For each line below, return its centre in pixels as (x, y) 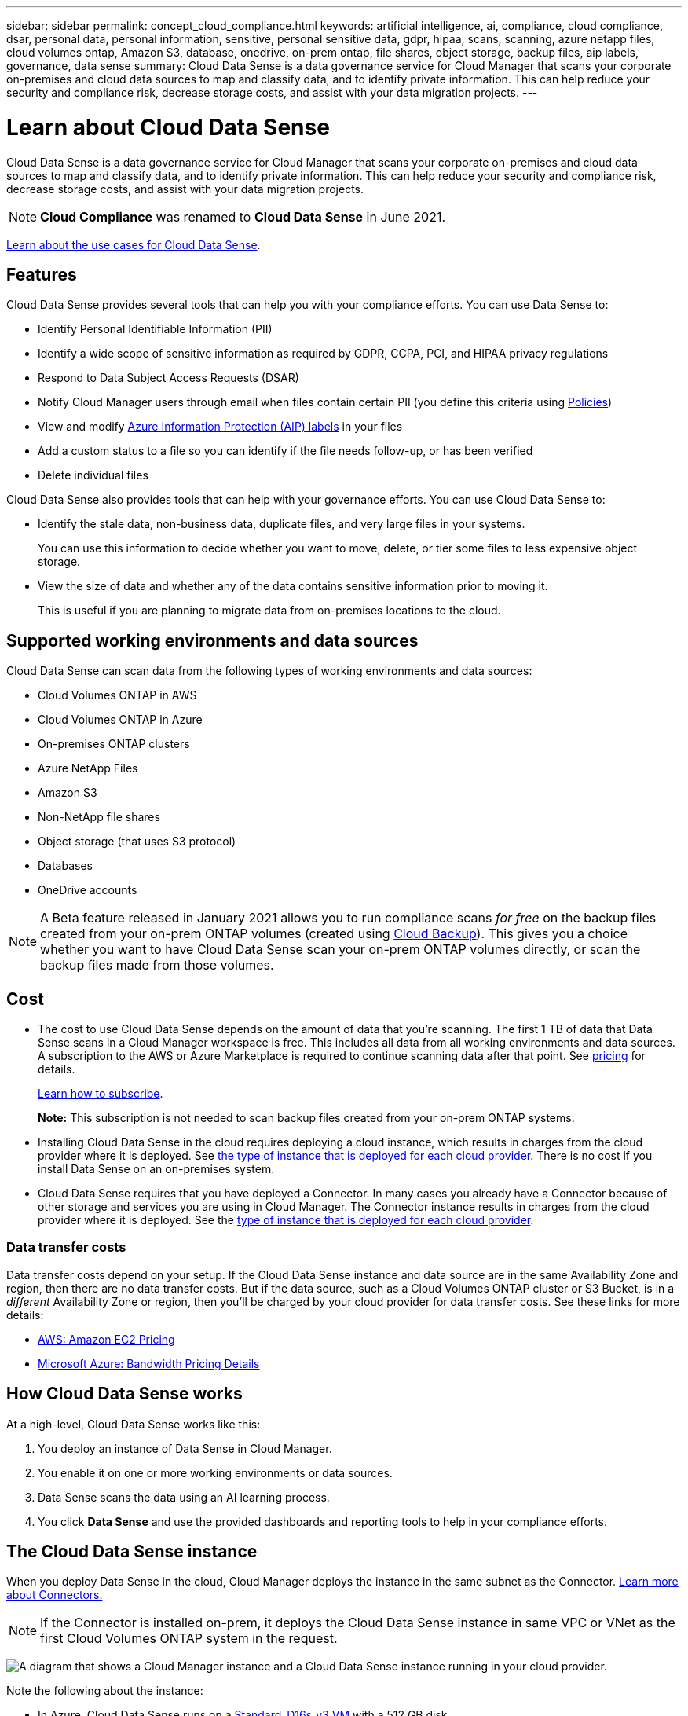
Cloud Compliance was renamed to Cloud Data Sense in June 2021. (243, 216)
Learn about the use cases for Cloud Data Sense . (134, 244)
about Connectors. (55, 1595)
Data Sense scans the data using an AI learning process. (184, 1497)
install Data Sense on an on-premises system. (156, 1169)
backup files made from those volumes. (157, 965)
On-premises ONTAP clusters (114, 744)
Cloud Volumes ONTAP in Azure (120, 720)
